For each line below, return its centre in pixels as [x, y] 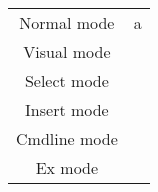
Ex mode [67, 167]
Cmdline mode [67, 138]
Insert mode [67, 109]
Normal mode [67, 22]
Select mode [66, 80]
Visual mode [67, 51]
